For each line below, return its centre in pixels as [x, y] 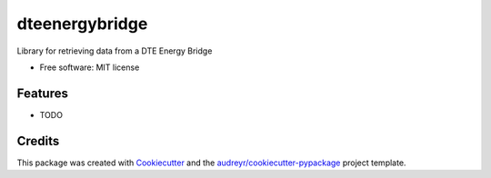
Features [42, 93]
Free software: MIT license [90, 67]
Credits [38, 141]
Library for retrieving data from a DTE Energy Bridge [115, 51]
